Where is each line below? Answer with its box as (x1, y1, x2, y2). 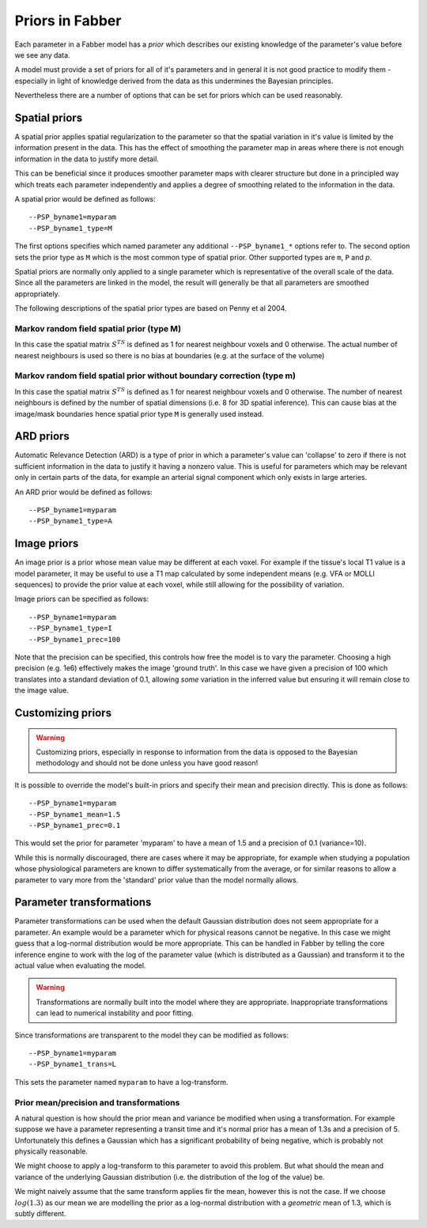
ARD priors (14, 429, 70, 443)
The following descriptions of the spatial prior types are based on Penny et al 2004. (14, 304, 288, 313)
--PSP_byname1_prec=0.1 (28, 821, 121, 829)
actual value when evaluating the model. (14, 961, 146, 970)
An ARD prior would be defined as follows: (14, 487, 153, 497)
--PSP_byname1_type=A (28, 516, 112, 526)
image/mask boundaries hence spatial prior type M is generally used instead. (14, 409, 264, 418)
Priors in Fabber (14, 12, 122, 29)
